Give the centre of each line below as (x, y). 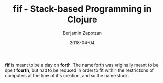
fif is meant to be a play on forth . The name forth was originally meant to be (82, 65)
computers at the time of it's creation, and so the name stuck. (67, 75)
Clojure (82, 19)
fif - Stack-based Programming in (82, 9)
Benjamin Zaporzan (82, 33)
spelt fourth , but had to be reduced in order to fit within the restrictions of (80, 70)
